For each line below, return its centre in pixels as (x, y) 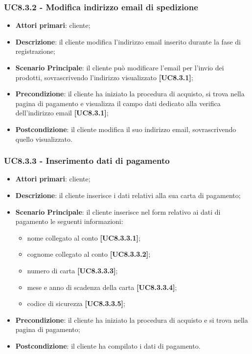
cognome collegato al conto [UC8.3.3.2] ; (89, 254)
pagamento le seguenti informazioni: (69, 221)
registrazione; (35, 51)
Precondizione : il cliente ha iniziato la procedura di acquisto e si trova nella (132, 320)
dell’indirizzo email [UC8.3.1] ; (62, 113)
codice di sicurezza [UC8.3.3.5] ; (76, 303)
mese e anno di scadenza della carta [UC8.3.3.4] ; (102, 287)
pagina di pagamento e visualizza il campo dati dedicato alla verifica (118, 103)
